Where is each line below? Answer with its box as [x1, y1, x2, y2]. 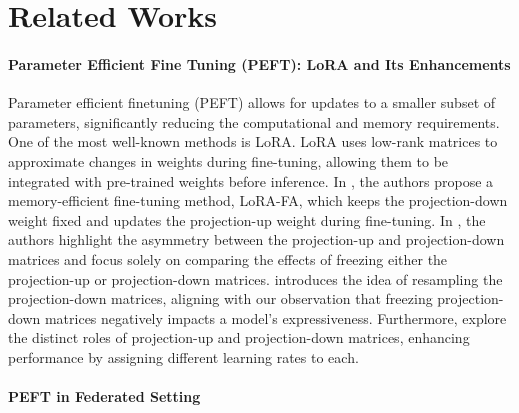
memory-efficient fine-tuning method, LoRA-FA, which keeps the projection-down [8, 190, 508, 211]
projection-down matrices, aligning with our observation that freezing [8, 288, 433, 309]
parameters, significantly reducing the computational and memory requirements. [8, 111, 500, 132]
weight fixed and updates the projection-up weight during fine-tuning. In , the [8, 209, 486, 230]
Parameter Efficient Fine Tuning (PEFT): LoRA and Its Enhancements [8, 53, 511, 74]
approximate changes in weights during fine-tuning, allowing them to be [8, 150, 449, 171]
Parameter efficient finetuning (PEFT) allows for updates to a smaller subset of [8, 92, 496, 113]
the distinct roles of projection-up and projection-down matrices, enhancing [8, 327, 470, 348]
